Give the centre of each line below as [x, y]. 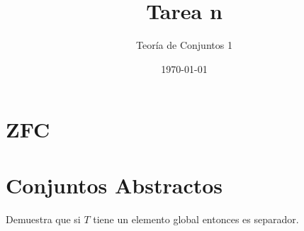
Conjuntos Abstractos [114, 185]
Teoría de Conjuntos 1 [184, 45]
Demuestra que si [43, 219]
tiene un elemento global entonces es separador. [196, 219]
